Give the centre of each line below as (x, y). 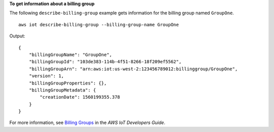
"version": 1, (46, 76)
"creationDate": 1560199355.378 (80, 97)
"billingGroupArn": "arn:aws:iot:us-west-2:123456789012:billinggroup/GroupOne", (133, 69)
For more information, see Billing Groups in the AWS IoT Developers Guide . (87, 123)
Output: (17, 36)
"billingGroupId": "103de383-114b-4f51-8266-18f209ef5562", (105, 62)
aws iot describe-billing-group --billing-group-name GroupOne (99, 25)
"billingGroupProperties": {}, (68, 83)
